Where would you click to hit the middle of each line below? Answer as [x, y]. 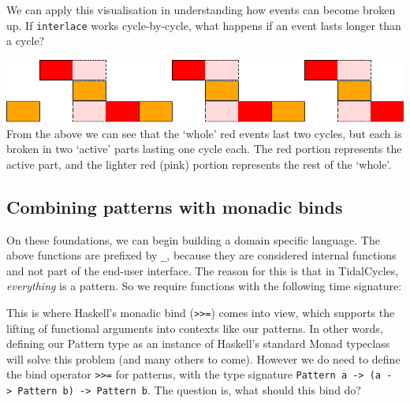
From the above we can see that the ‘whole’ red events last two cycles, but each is [204, 133]
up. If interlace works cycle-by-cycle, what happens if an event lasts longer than [204, 25]
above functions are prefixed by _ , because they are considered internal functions [201, 255]
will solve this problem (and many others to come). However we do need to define [203, 358]
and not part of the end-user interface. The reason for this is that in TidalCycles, [203, 270]
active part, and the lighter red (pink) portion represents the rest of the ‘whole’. [199, 164]
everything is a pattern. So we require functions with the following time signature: [204, 286]
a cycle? [26, 41]
